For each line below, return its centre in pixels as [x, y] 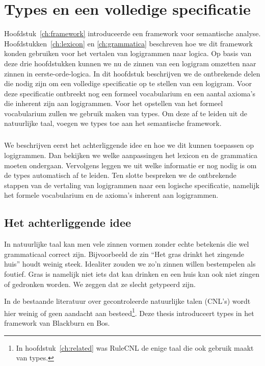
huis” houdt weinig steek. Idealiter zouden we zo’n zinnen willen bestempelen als [130, 264]
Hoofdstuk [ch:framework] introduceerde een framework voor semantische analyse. [132, 33]
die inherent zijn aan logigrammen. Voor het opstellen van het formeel [114, 103]
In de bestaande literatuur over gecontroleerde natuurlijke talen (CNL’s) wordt [127, 301]
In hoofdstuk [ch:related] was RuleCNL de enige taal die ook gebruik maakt [135, 347]
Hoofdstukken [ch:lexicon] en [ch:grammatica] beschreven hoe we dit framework [129, 43]
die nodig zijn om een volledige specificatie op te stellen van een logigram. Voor [128, 83]
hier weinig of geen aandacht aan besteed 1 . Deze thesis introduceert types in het [129, 312]
